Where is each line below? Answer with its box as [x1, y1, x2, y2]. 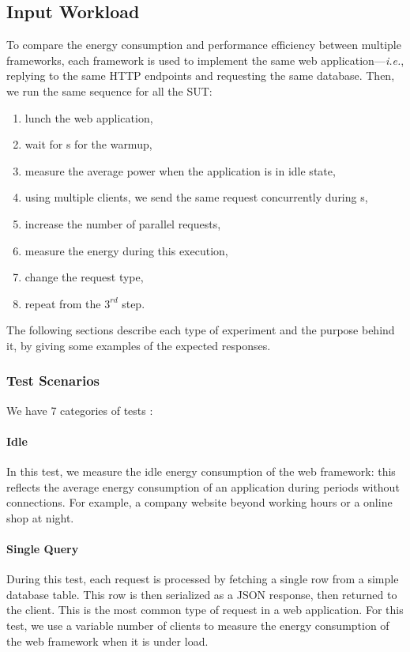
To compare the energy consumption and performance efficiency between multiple [6, 36, 401, 53]
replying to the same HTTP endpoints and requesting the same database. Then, [6, 67, 395, 84]
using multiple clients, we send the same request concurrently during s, [24, 189, 368, 205]
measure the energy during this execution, [24, 242, 228, 258]
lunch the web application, [24, 109, 153, 126]
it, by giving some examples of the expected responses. [6, 337, 271, 353]
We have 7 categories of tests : [6, 401, 153, 418]
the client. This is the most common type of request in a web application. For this [6, 601, 404, 618]
